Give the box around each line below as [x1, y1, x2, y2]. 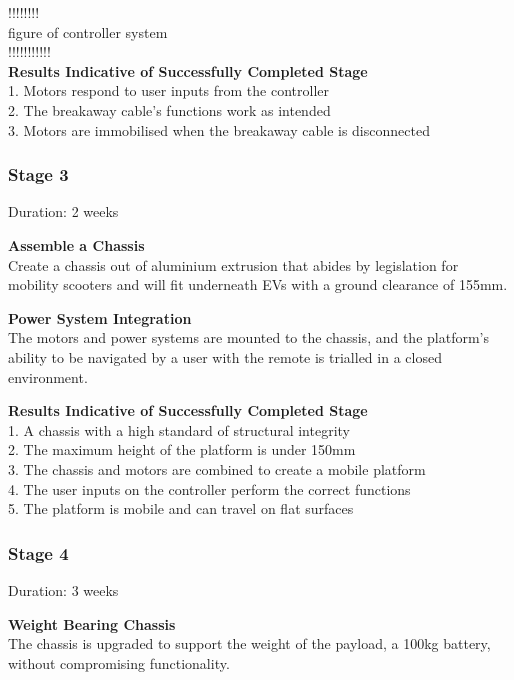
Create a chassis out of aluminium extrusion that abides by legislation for [8, 254, 459, 275]
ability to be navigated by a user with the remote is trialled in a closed [8, 346, 442, 367]
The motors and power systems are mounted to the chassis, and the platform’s [8, 327, 489, 348]
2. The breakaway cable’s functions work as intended [8, 99, 331, 120]
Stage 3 [8, 162, 69, 187]
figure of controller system [8, 21, 168, 42]
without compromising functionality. [8, 652, 230, 673]
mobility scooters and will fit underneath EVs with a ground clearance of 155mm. [8, 274, 508, 295]
